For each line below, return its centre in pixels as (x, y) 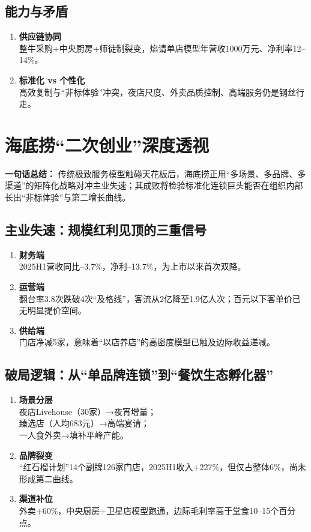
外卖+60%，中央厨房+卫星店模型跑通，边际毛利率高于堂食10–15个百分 (157, 510)
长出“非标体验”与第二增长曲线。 (68, 197)
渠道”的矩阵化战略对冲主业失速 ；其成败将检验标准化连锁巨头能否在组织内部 (154, 185)
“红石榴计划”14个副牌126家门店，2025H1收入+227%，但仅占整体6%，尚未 (162, 467)
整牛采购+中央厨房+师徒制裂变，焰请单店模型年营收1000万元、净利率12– (162, 48)
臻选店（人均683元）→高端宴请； (84, 423)
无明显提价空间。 (53, 310)
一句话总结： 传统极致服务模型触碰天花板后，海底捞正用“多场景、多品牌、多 (155, 173)
